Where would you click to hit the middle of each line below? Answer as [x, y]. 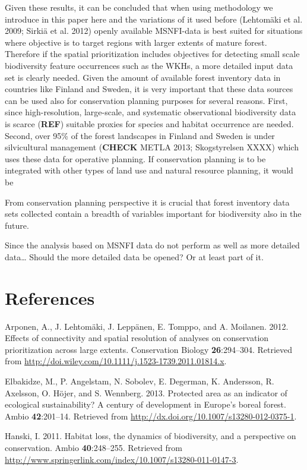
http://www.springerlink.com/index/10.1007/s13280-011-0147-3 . [122, 459]
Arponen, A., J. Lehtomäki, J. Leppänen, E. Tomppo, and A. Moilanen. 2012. [147, 326]
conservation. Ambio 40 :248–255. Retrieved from [94, 447]
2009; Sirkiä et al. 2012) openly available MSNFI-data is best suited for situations [154, 31]
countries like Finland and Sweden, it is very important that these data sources [149, 89]
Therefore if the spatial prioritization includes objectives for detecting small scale [152, 54]
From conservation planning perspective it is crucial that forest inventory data [147, 202]
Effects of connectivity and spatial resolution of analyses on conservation [137, 338]
